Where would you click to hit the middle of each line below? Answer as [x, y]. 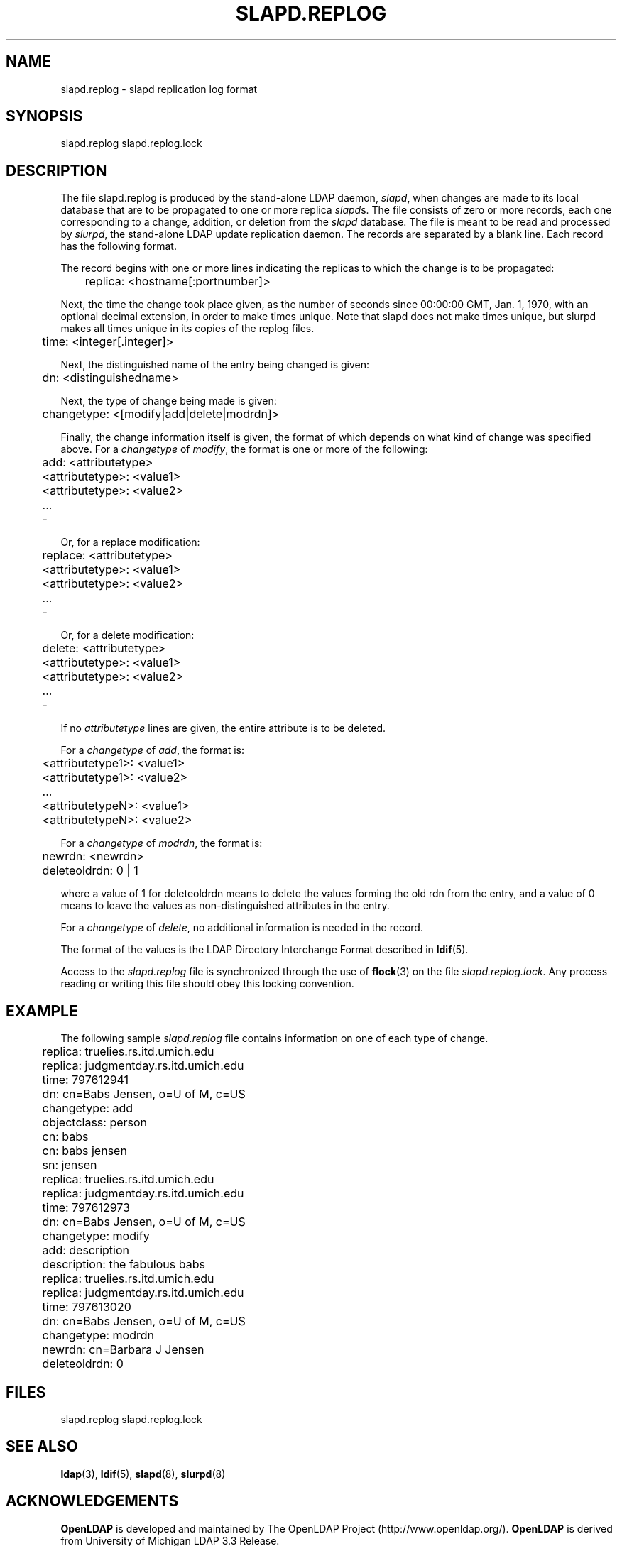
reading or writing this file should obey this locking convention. [207, 984]
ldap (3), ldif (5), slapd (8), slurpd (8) [143, 1474]
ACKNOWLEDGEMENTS [92, 1501]
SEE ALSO [42, 1447]
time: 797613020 [87, 1307]
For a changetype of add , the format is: [152, 750]
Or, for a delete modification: [127, 635]
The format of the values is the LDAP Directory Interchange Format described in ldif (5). [264, 950]
